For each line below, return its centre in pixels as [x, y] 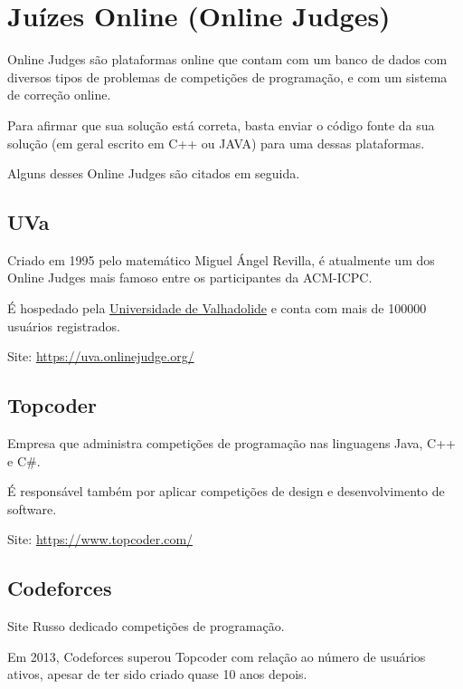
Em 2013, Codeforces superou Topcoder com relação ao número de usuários [217, 656]
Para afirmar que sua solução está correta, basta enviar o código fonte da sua [221, 124]
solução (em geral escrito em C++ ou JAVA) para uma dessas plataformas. [216, 143]
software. [32, 508]
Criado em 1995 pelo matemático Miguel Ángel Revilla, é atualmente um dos [221, 259]
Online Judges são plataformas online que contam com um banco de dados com [227, 59]
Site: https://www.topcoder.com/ [100, 539]
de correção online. [59, 95]
